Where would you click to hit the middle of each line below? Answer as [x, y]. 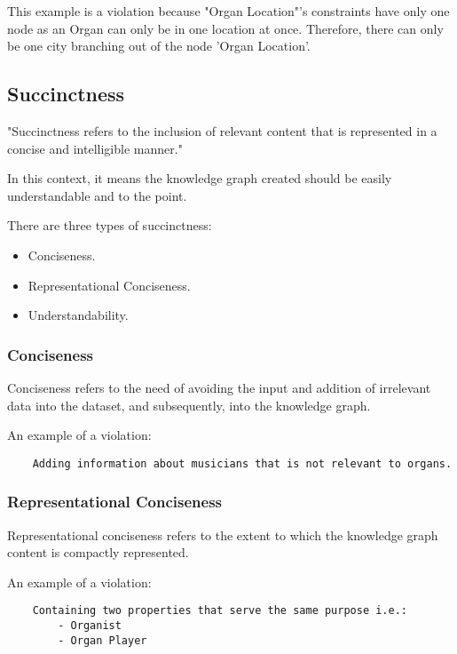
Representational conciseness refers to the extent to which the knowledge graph [223, 534]
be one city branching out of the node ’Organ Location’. [159, 46]
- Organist [90, 626]
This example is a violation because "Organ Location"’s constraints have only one [228, 11]
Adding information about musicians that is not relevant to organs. [242, 463]
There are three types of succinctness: [110, 225]
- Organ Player [102, 640]
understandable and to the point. [97, 195]
